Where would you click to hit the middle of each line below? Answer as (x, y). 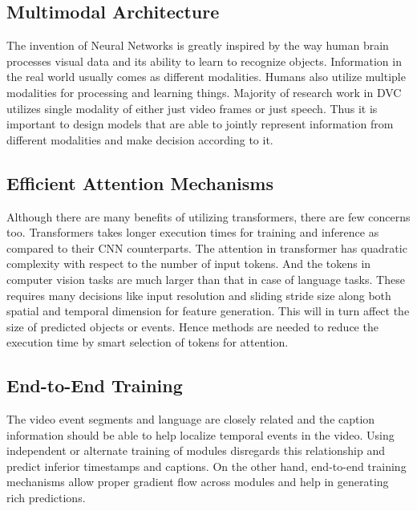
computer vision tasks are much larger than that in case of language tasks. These (206, 279)
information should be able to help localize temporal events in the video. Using (200, 434)
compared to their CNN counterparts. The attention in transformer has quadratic (207, 247)
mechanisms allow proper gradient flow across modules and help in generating (198, 482)
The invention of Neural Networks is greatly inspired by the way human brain (198, 45)
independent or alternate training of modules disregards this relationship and (196, 450)
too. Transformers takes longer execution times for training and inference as (193, 232)
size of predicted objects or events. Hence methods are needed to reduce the (192, 326)
